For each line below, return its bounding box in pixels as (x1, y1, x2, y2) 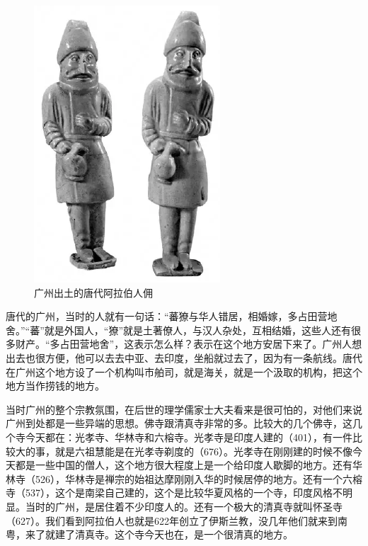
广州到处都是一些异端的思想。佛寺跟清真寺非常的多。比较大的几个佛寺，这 (6, 416, 352, 431)
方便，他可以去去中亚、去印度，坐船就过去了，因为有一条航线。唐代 (45, 350, 362, 365)
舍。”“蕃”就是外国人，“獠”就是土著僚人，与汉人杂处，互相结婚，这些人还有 (6, 322, 352, 337)
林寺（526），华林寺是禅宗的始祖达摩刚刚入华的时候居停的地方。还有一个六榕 (6, 471, 362, 486)
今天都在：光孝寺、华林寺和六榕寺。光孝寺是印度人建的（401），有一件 (25, 429, 352, 444)
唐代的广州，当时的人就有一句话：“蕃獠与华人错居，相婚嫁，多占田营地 (6, 309, 338, 324)
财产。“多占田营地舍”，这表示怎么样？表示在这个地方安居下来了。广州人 (15, 336, 352, 351)
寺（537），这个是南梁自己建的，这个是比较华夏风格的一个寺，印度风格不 (6, 485, 343, 500)
